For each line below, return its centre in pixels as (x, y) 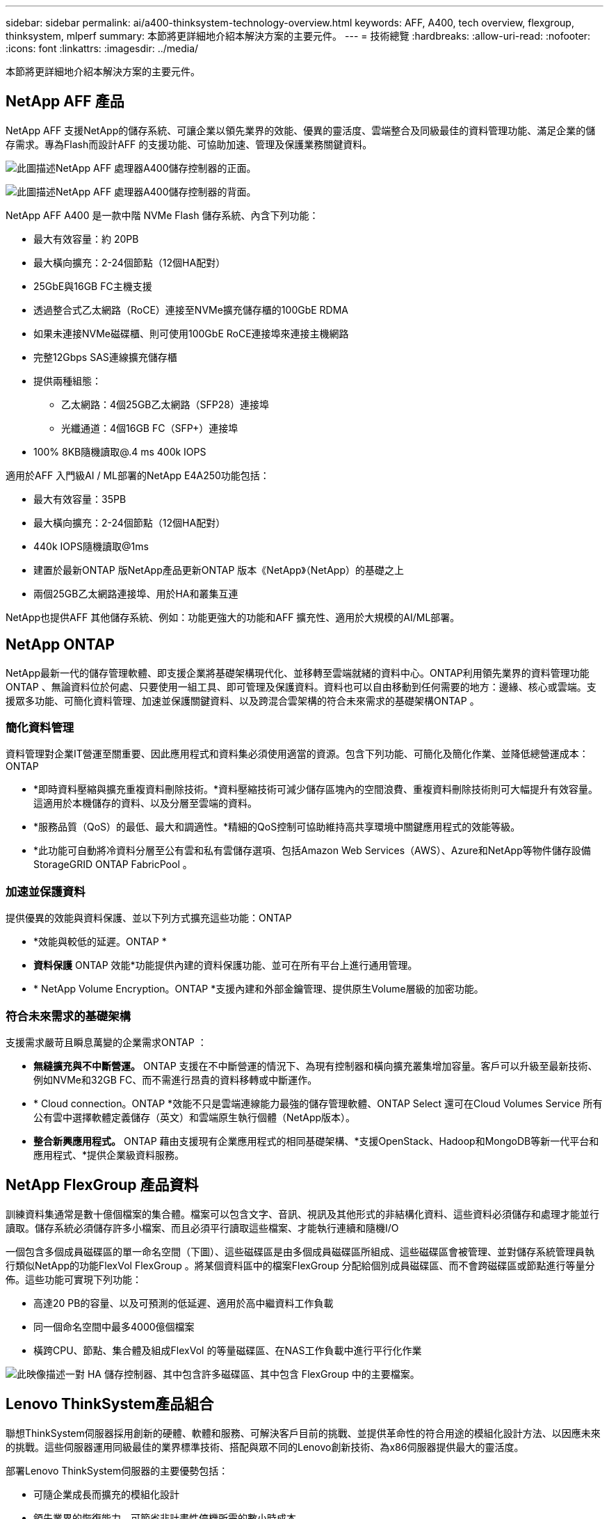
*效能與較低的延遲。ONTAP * (100, 942)
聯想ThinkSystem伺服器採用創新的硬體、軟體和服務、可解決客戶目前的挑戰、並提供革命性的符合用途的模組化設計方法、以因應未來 (303, 1433)
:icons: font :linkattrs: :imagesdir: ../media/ (102, 48)
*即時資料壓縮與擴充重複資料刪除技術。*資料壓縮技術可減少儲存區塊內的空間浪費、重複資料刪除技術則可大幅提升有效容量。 (316, 789)
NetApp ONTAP (60, 645)
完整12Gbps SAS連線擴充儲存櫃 (105, 357)
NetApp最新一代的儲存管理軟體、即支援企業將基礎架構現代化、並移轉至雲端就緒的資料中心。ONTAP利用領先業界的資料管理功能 (298, 673)
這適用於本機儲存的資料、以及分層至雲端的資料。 (145, 803)
